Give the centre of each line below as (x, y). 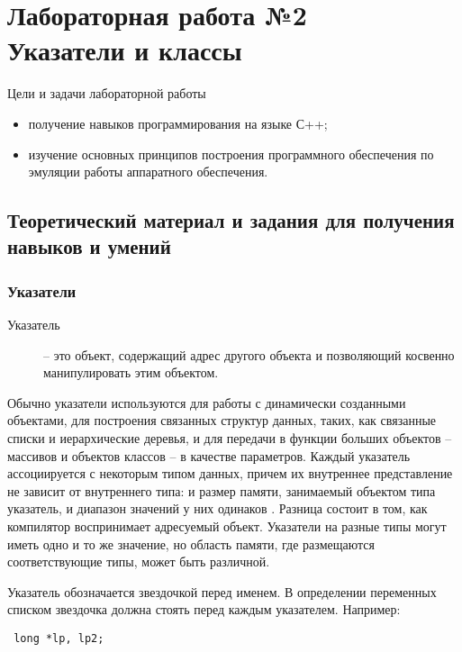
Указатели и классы (125, 50)
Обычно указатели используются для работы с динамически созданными (207, 402)
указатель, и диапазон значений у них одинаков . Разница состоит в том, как (217, 508)
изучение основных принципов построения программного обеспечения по (231, 154)
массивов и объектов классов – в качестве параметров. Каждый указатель (209, 455)
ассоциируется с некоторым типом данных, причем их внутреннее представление (230, 473)
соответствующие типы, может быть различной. (139, 561)
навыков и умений (89, 246)
